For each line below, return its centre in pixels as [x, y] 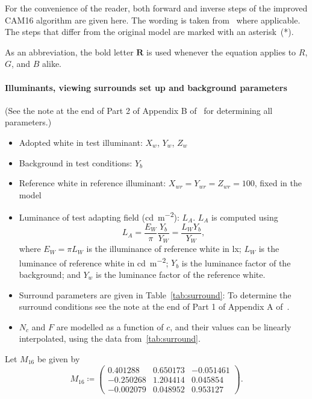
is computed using [245, 217]
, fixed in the [278, 183]
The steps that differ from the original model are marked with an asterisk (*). [149, 32]
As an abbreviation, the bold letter [69, 52]
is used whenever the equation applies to [221, 52]
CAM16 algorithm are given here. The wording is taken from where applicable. [153, 20]
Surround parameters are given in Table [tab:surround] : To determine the [155, 294]
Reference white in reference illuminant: [92, 183]
